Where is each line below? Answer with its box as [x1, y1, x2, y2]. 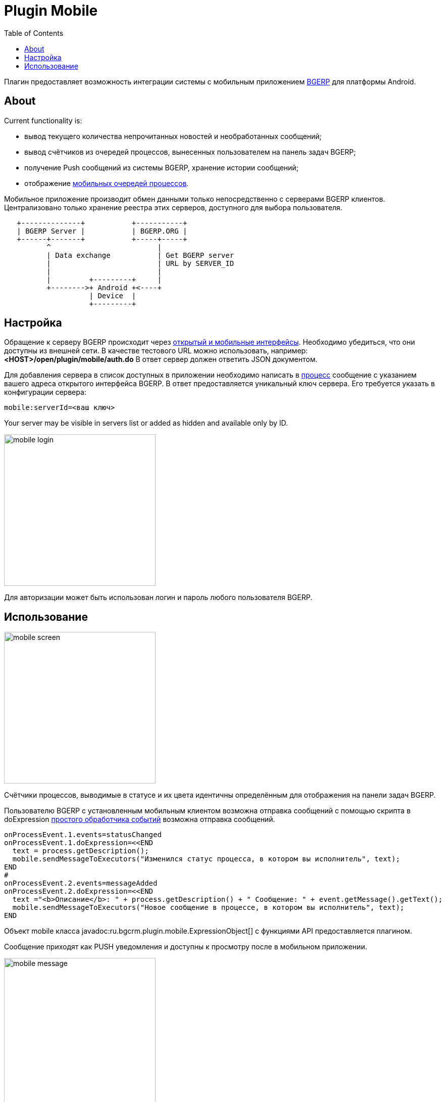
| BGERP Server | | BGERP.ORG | [17, 226, 187, 235]
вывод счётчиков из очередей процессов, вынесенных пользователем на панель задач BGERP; [24, 147, 356, 156]
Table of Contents [4, 28, 64, 37]
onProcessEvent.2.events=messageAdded [4, 879, 158, 888]
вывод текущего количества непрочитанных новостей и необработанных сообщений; [24, 131, 322, 141]
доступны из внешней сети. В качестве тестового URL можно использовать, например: [4, 346, 308, 355]
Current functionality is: [4, 116, 82, 125]
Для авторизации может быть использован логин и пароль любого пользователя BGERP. [4, 593, 313, 602]
